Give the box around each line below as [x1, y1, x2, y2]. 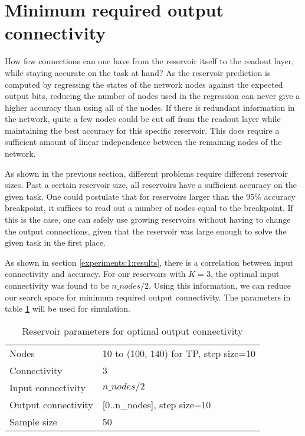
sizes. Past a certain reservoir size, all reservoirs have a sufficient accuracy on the [5, 179, 297, 191]
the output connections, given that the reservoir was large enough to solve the [5, 224, 287, 237]
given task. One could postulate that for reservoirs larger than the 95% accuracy [5, 190, 296, 202]
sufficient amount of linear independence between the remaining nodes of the [5, 136, 282, 148]
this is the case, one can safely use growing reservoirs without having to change [5, 213, 291, 226]
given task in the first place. [5, 236, 106, 249]
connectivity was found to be [5, 279, 109, 291]
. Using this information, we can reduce [148, 279, 291, 291]
